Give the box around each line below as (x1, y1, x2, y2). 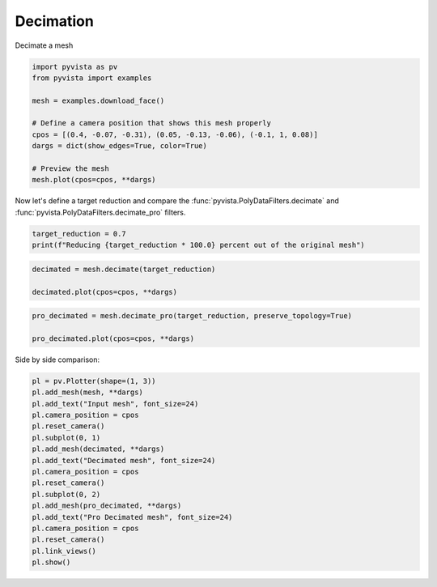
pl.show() (32, 558, 71, 567)
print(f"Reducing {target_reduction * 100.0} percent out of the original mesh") (32, 240, 366, 250)
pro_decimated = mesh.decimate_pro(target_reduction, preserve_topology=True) (32, 312, 352, 321)
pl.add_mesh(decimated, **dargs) (32, 445, 165, 453)
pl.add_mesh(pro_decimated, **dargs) (32, 501, 182, 510)
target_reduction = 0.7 (32, 229, 127, 238)
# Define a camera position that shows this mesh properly (32, 118, 271, 128)
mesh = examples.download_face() (32, 96, 165, 105)
